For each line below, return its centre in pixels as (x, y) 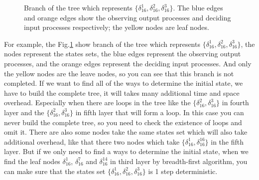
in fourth (235, 102)
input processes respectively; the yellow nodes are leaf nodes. (117, 27)
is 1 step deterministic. (183, 171)
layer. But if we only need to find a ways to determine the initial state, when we (126, 151)
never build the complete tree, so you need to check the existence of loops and (123, 122)
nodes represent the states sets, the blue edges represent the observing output (123, 54)
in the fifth (227, 141)
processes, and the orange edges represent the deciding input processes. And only (128, 63)
